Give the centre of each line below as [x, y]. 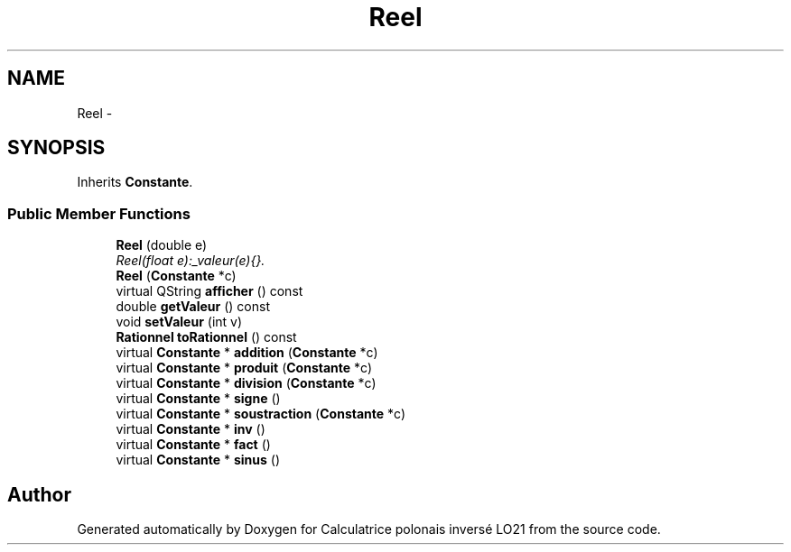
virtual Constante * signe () [198, 399]
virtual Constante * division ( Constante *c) [246, 383]
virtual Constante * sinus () [198, 460]
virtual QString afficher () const [209, 291]
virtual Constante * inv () [191, 429]
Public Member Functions [99, 213]
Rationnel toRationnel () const [206, 337]
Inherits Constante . [135, 182]
